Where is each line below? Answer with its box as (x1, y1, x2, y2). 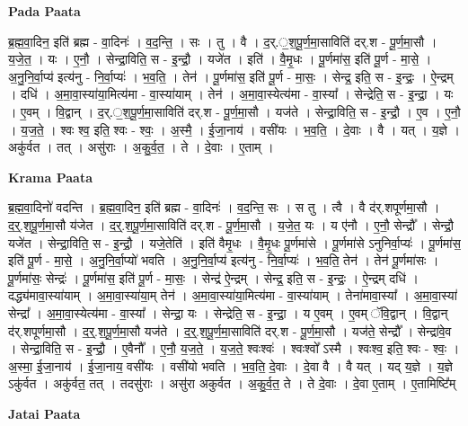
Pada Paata (8, 2, 81, 20)
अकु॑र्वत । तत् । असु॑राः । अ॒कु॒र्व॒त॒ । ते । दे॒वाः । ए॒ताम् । (8, 138, 274, 156)
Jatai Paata (8, 404, 81, 422)
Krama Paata (8, 167, 93, 186)
